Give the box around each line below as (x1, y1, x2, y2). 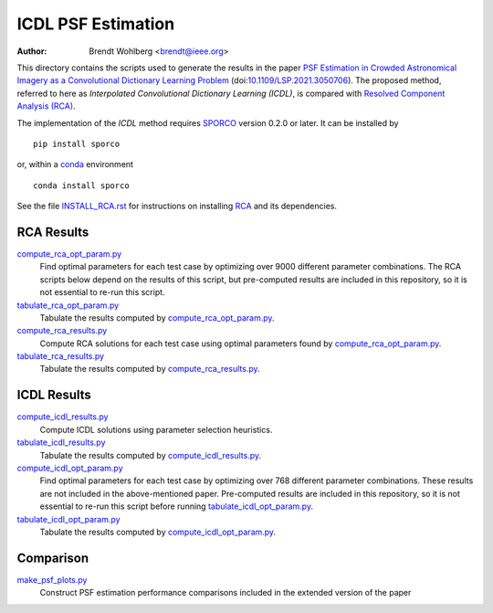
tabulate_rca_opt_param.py (16, 300, 120, 311)
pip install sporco (33, 138, 121, 149)
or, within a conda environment (16, 159, 134, 170)
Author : (16, 46, 47, 57)
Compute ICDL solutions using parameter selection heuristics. (39, 424, 273, 435)
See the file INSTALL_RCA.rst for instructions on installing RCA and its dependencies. (16, 201, 338, 212)
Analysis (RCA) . (16, 100, 77, 111)
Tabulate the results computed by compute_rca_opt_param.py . (39, 312, 275, 323)
